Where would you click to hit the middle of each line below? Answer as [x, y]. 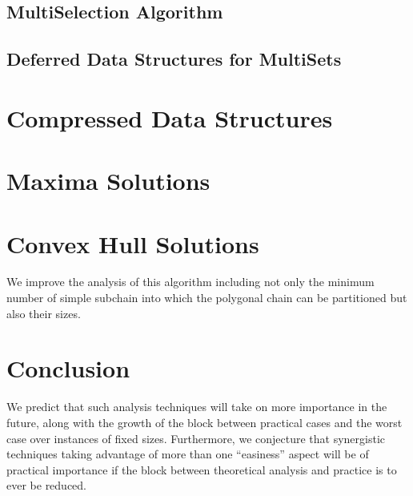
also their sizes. [44, 313]
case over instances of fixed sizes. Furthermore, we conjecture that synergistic [196, 438]
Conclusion [68, 368]
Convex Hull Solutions [133, 243]
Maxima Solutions [108, 181]
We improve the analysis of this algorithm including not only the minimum [190, 282]
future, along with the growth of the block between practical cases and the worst [204, 422]
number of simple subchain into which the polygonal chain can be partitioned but [207, 298]
